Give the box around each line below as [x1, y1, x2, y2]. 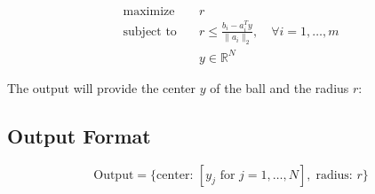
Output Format [7, 121, 151, 149]
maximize [123, 5, 175, 19]
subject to [123, 25, 177, 38]
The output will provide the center [7, 78, 196, 97]
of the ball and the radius [210, 78, 349, 97]
